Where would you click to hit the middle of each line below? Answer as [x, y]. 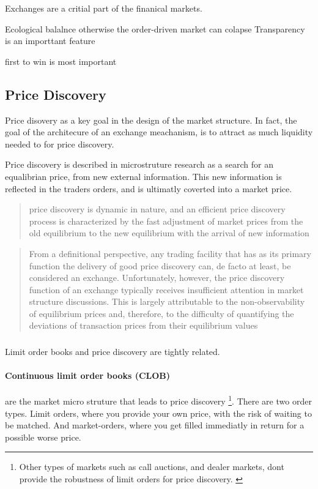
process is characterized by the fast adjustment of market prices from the [166, 221]
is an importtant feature [50, 41]
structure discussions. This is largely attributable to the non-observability [167, 301]
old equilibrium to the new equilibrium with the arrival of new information [169, 233]
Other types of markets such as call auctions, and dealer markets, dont [152, 467]
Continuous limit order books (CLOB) [88, 375]
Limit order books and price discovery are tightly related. [113, 351]
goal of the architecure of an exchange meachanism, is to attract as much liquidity [159, 132]
